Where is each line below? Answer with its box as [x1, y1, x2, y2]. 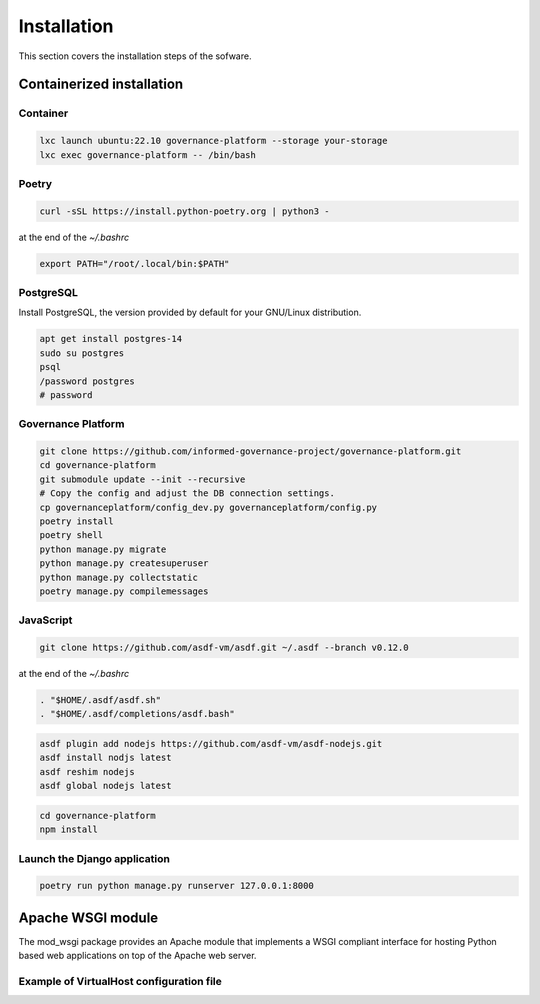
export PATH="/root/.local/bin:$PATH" [39, 258, 230, 269]
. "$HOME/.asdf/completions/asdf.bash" [39, 708, 235, 720]
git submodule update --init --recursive [39, 473, 246, 485]
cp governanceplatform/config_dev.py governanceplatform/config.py [39, 501, 378, 513]
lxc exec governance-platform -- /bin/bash [39, 149, 257, 160]
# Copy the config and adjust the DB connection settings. [39, 488, 335, 499]
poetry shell [39, 530, 104, 541]
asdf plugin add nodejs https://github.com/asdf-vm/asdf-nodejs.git [39, 738, 383, 750]
